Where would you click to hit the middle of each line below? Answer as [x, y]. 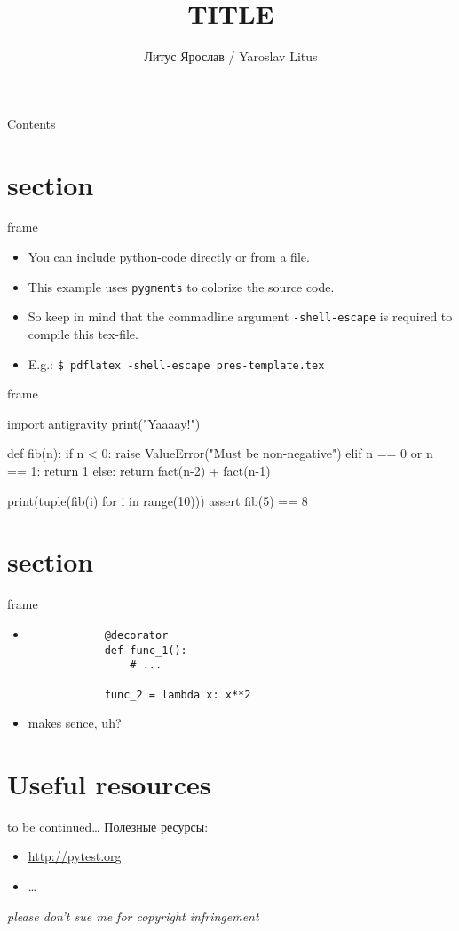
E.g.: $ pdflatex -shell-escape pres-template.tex [176, 363]
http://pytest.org [75, 856]
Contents [32, 123]
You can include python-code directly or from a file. [169, 257]
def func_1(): [146, 650]
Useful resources [109, 783]
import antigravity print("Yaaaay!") [104, 423]
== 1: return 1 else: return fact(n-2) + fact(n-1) [139, 470]
